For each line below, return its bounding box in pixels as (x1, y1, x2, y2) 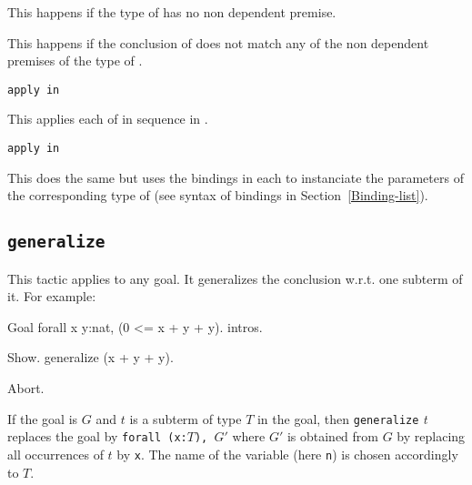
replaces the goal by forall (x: (7, 427, 187, 446)
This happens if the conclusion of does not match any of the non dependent (7, 33, 429, 52)
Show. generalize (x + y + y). (7, 348, 174, 367)
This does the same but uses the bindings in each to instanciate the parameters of (7, 167, 464, 187)
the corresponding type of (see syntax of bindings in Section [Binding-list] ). (7, 186, 428, 205)
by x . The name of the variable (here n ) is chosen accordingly (116, 444, 458, 463)
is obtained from (286, 427, 378, 446)
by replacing (397, 427, 466, 446)
